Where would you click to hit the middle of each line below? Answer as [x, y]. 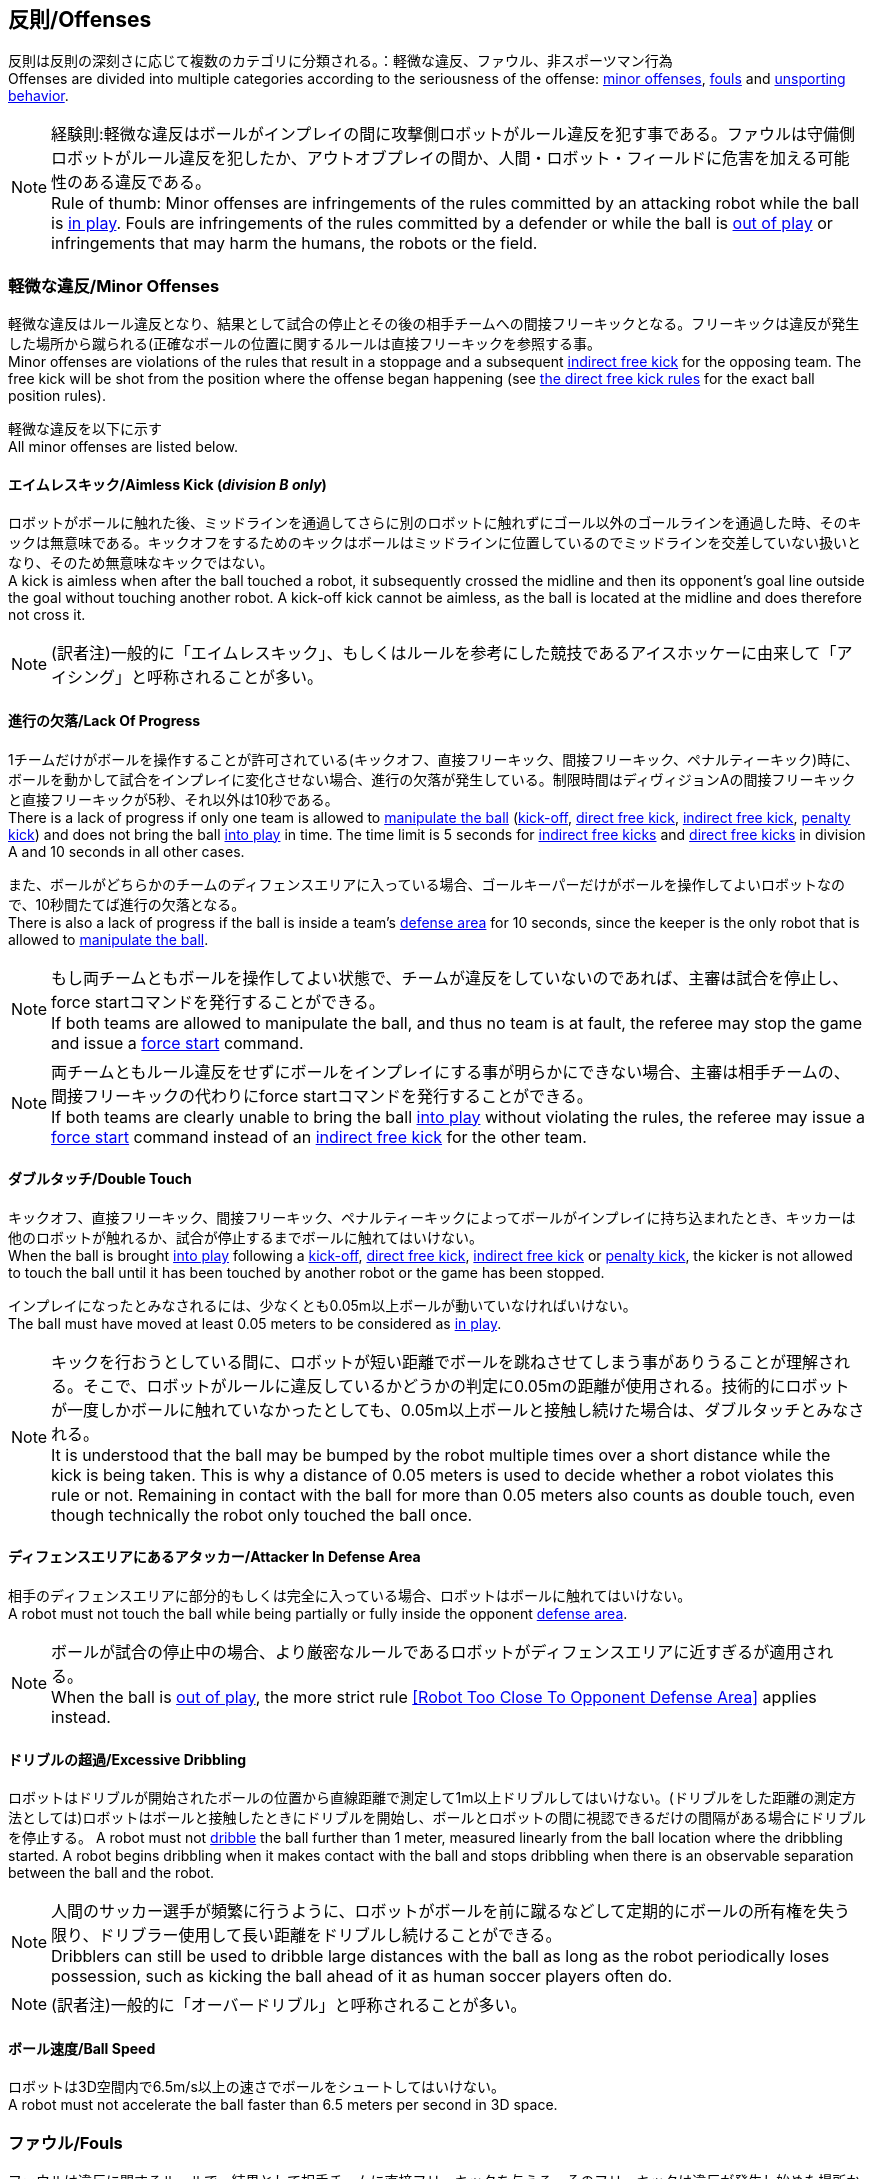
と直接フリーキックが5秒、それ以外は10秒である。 [173, 799]
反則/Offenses [80, 19]
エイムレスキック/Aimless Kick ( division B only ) [167, 484]
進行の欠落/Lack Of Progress [104, 720]
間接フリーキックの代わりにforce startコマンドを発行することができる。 [322, 1095]
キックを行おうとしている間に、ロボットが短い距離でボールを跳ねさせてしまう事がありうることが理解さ [443, 1361]
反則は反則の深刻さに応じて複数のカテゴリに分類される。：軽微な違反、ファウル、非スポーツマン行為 [340, 61]
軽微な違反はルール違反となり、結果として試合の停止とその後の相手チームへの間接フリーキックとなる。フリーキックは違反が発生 [434, 324]
